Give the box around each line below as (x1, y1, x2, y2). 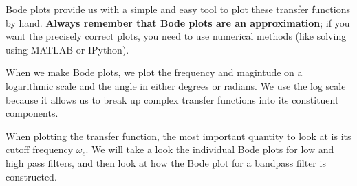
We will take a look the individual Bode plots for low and (91, 142, 334, 156)
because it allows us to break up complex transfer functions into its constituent (6, 92, 339, 106)
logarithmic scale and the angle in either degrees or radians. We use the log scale (6, 78, 346, 93)
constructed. (6, 169, 57, 183)
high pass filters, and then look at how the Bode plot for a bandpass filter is (6, 155, 326, 170)
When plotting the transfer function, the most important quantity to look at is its (6, 128, 351, 143)
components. (6, 106, 58, 120)
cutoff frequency (6, 142, 74, 156)
